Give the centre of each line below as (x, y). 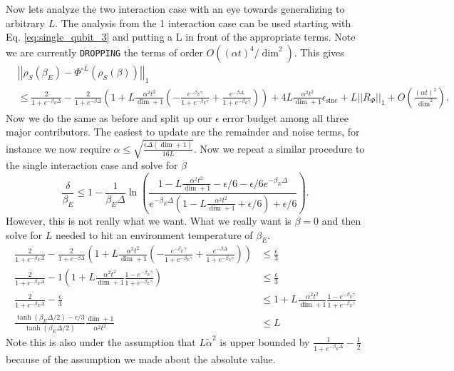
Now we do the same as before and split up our (109, 117)
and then (341, 220)
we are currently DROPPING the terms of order (104, 52)
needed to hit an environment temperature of (154, 234)
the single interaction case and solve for (92, 165)
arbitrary (25, 22)
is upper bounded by (265, 341)
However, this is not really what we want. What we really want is (149, 220)
